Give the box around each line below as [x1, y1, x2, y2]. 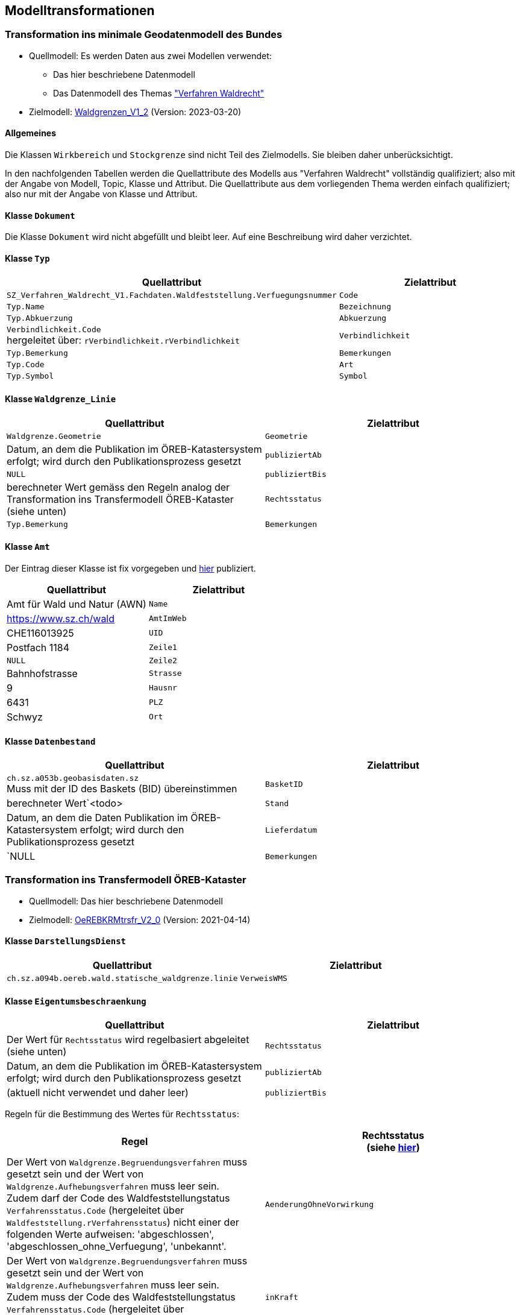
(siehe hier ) [366, 1141, 420, 1154]
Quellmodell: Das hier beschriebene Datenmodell [29, 895, 223, 906]
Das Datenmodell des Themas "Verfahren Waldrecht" [53, 87, 265, 98]
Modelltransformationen [5, 3, 155, 18]
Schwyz [7, 710, 43, 723]
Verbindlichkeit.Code [7, 325, 101, 335]
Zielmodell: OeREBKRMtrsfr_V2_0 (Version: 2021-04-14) [29, 914, 251, 925]
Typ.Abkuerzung [7, 314, 73, 323]
